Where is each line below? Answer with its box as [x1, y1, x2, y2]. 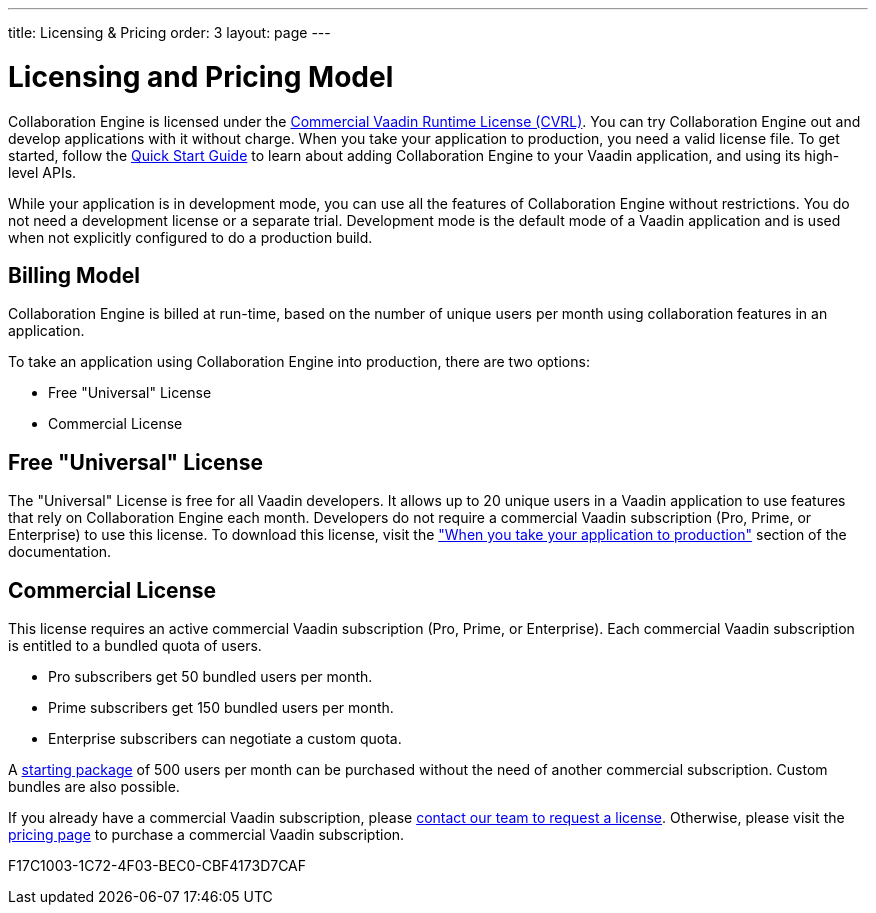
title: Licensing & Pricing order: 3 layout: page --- [8, 24, 331, 41]
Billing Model [8, 262, 140, 288]
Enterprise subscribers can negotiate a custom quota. [48, 730, 402, 748]
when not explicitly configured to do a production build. [8, 228, 373, 246]
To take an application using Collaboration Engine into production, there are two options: [8, 353, 590, 371]
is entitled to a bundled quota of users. [8, 637, 262, 655]
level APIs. [8, 163, 77, 181]
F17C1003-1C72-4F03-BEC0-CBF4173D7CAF [8, 857, 307, 875]
